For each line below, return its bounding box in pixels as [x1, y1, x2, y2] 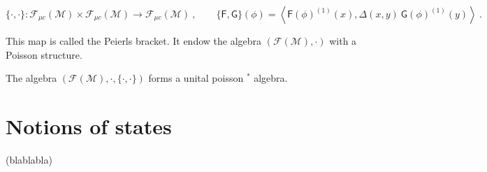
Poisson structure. [6, 47, 82, 62]
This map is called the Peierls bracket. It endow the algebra [6, 34, 262, 48]
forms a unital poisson [148, 71, 244, 85]
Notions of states [6, 111, 172, 140]
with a [329, 34, 357, 48]
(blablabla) [6, 152, 52, 166]
